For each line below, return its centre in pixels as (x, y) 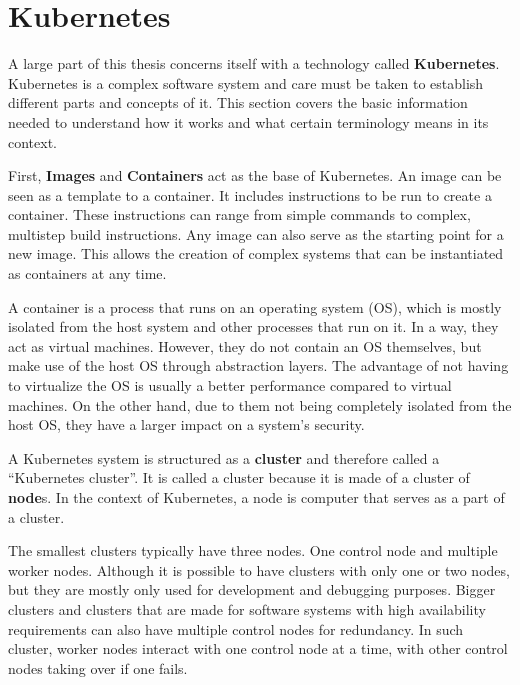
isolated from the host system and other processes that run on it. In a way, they (253, 326)
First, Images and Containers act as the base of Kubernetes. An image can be (255, 175)
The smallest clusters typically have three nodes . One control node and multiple (253, 550)
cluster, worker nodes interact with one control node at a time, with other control (258, 648)
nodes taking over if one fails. (98, 667)
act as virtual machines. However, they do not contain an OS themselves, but (245, 345)
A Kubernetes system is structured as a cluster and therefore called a (224, 457)
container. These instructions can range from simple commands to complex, (239, 214)
